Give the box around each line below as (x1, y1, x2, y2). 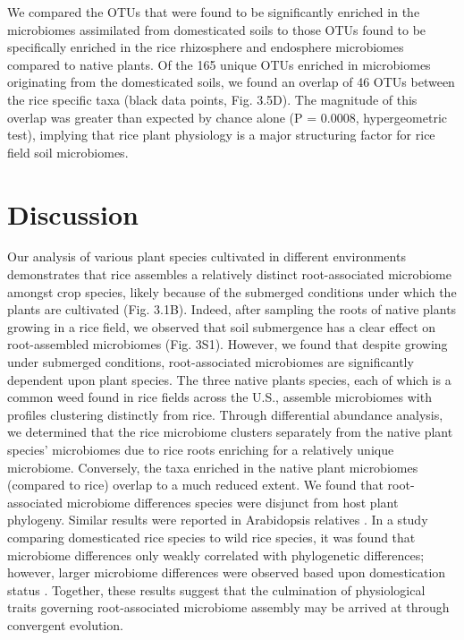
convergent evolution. (7, 615, 123, 634)
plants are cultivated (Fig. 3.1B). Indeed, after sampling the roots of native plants (7, 300, 457, 319)
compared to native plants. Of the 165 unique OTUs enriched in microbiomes (7, 55, 431, 73)
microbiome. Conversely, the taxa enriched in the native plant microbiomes (7, 457, 418, 476)
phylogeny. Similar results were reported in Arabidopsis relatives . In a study (7, 510, 428, 529)
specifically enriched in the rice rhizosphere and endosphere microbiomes (7, 38, 404, 56)
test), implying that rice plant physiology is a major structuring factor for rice (7, 125, 435, 144)
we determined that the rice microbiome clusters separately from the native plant (7, 422, 453, 441)
